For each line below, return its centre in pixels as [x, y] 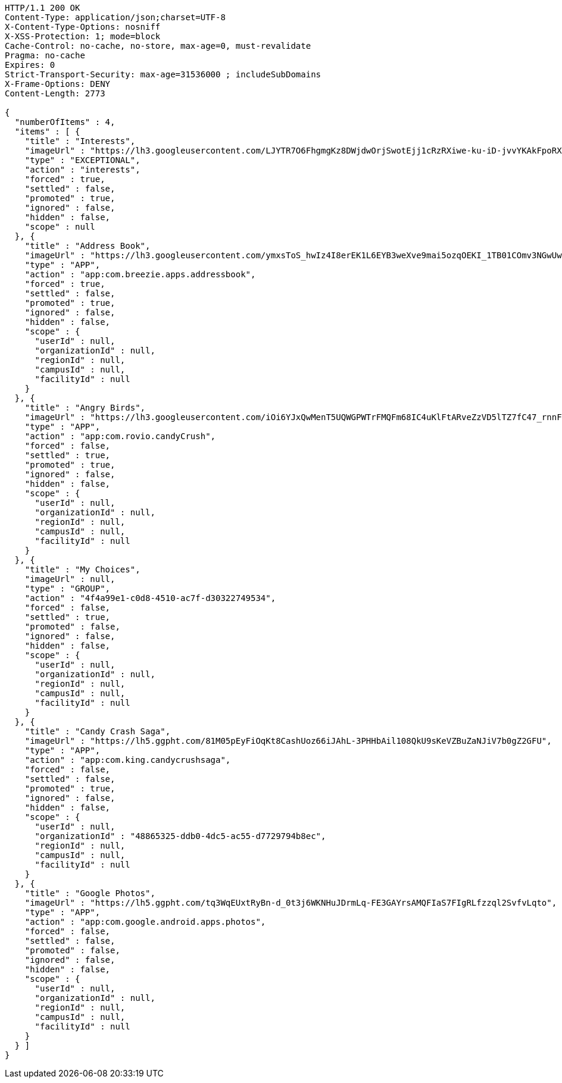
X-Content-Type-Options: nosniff [83, 27]
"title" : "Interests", [80, 141]
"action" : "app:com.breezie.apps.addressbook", [140, 274]
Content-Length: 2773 [55, 93]
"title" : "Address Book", [88, 246]
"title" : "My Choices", [82, 569]
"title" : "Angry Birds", [85, 408]
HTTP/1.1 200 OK [43, 8]
